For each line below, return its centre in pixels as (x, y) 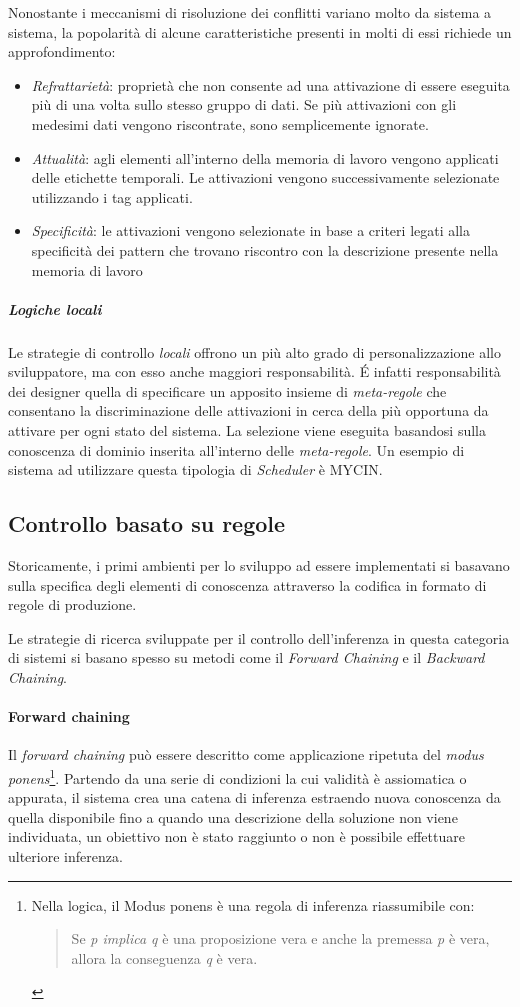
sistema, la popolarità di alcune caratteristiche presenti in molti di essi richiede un (260, 31)
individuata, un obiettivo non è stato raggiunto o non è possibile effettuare (236, 836)
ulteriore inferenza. (65, 856)
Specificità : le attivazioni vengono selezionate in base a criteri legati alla (251, 230)
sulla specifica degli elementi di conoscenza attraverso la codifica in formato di (247, 584)
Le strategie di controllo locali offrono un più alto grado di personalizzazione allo (254, 351)
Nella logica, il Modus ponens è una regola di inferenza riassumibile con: (253, 904)
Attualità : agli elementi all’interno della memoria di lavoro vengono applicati (265, 157)
